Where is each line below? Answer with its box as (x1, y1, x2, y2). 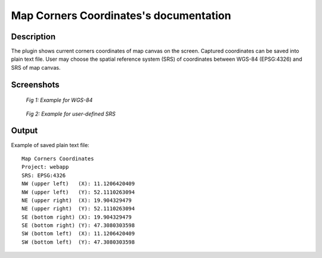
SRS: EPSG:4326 (21, 172, 66, 179)
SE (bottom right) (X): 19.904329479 (21, 213, 132, 220)
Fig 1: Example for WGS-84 (26, 97, 93, 104)
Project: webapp (21, 164, 69, 170)
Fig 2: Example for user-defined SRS (26, 110, 116, 117)
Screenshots (11, 79, 60, 89)
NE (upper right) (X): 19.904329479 (21, 197, 132, 204)
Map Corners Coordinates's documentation (11, 9, 231, 22)
